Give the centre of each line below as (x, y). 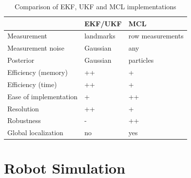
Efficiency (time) (32, 84)
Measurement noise (36, 48)
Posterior (21, 60)
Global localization (35, 133)
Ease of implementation (43, 96)
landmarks (100, 36)
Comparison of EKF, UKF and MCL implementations (95, 6)
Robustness (24, 120)
